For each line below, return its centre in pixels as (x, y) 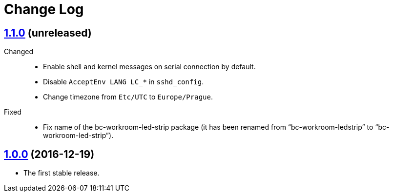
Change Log (44, 9)
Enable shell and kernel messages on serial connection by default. (149, 67)
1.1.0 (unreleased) (48, 33)
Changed (19, 52)
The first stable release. (62, 173)
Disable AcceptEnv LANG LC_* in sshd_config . (124, 82)
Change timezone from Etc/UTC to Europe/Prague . (128, 97)
